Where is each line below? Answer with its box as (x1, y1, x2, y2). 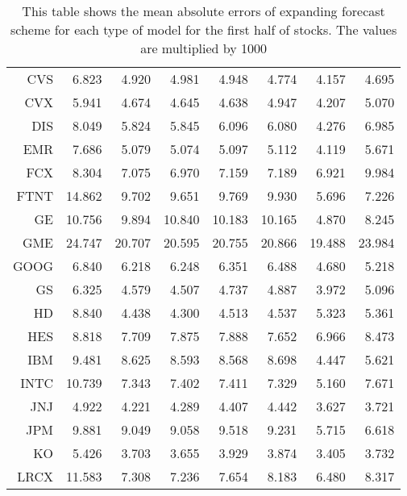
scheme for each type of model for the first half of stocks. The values (10, 20, 397, 39)
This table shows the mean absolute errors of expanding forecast (22, 2, 385, 20)
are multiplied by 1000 (140, 39, 268, 57)
